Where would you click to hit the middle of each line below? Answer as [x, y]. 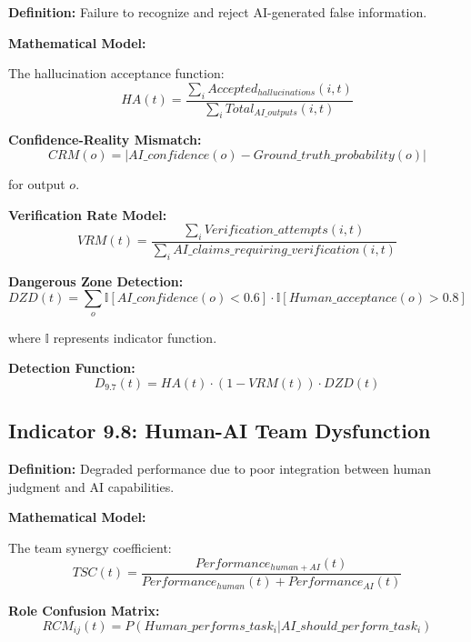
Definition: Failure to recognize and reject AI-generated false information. [218, 12]
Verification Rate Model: [88, 214]
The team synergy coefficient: [90, 547]
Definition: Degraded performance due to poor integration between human [220, 469]
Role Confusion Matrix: [84, 611]
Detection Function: [72, 368]
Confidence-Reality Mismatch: [105, 140]
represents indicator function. [135, 337]
